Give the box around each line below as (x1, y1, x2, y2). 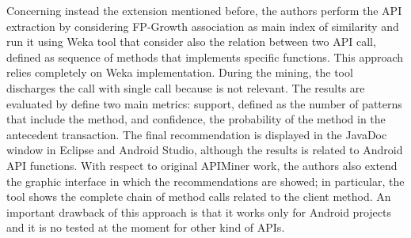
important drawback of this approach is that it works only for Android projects (6, 203, 391, 220)
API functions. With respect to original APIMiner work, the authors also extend (6, 157, 398, 173)
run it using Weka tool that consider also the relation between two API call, (6, 33, 376, 50)
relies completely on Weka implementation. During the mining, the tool (6, 64, 353, 81)
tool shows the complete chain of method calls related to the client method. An (6, 188, 391, 205)
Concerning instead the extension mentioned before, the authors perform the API (6, 2, 402, 18)
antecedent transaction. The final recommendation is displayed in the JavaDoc (6, 126, 387, 142)
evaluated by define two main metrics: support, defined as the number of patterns (6, 95, 402, 111)
